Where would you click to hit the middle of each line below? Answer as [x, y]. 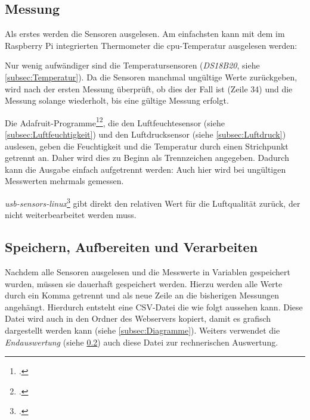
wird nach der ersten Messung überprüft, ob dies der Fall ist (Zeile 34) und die [149, 88]
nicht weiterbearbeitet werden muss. [71, 215]
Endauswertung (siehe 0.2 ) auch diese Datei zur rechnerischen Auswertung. [142, 342]
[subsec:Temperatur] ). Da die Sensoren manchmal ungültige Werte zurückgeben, [151, 77]
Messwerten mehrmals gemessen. [64, 181]
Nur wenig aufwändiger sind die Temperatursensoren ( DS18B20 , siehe [132, 65]
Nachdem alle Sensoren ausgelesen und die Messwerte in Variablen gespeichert [148, 272]
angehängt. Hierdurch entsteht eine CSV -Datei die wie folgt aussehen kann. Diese [154, 307]
